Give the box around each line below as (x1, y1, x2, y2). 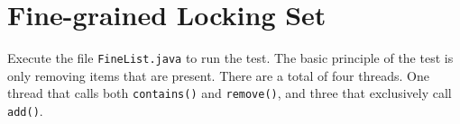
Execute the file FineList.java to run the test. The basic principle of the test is (7, 49, 454, 67)
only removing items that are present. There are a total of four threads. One (7, 66, 429, 84)
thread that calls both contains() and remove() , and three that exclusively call (7, 84, 452, 102)
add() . (7, 102, 43, 120)
